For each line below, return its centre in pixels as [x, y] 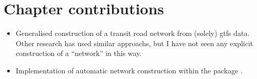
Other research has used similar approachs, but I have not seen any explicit [134, 43]
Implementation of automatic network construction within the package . [129, 70]
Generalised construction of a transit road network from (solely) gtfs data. [133, 33]
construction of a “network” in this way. [79, 53]
